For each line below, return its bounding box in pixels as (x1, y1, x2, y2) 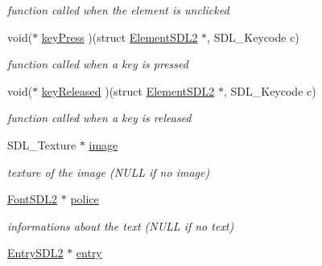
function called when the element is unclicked (7, 2, 229, 18)
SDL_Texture (7, 136, 76, 153)
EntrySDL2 (7, 244, 64, 261)
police (70, 190, 99, 207)
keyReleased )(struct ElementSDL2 (41, 82, 215, 99)
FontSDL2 (7, 190, 58, 207)
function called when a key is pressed (7, 55, 188, 72)
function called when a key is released (7, 109, 192, 126)
